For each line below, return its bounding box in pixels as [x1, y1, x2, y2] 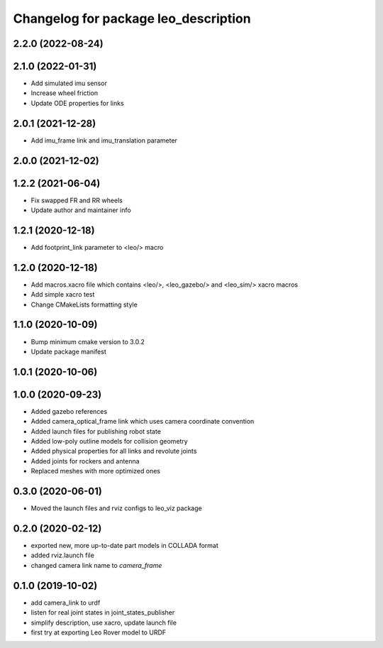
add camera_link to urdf [30, 598, 101, 607]
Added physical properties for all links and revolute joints [30, 447, 197, 456]
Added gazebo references [30, 407, 108, 415]
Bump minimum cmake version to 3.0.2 [30, 337, 145, 346]
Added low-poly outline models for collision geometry [30, 437, 188, 446]
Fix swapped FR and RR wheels [30, 196, 123, 204]
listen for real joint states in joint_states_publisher [30, 608, 175, 617]
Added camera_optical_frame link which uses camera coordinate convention [30, 417, 255, 426]
